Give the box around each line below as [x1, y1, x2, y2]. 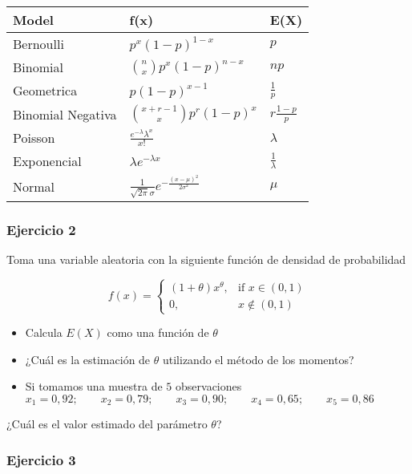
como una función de [107, 324, 209, 341]
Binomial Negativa [13, 104, 117, 124]
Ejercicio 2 [6, 219, 76, 239]
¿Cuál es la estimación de [25, 350, 151, 367]
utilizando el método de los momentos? [162, 350, 354, 367]
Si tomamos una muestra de [25, 378, 163, 395]
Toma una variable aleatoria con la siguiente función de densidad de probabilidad [6, 250, 406, 267]
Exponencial [13, 152, 82, 170]
